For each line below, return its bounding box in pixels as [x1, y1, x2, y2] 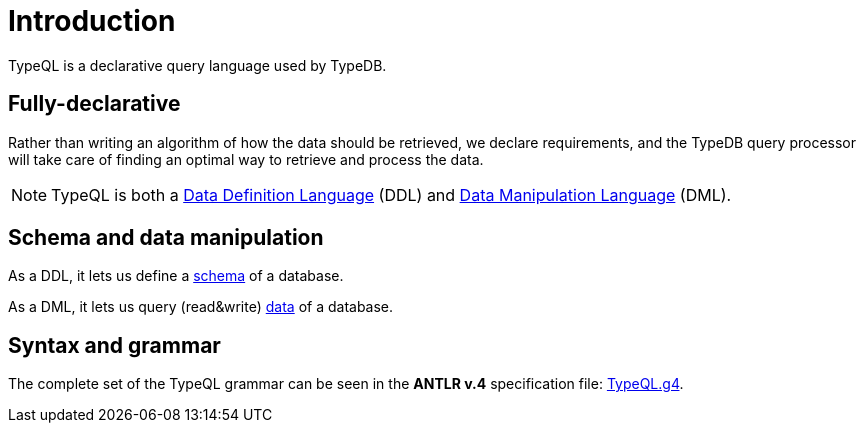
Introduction [8, 4, 176, 38]
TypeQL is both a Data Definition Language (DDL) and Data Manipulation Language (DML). [51, 184, 732, 205]
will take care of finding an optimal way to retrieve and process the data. [8, 150, 484, 168]
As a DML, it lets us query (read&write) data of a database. [8, 298, 394, 316]
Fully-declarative [8, 91, 181, 117]
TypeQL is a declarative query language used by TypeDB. [8, 56, 387, 74]
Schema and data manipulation [8, 225, 324, 251]
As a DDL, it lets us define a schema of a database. [8, 267, 344, 285]
